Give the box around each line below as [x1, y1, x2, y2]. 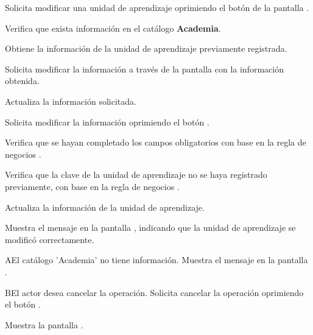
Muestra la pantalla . [5, 318, 83, 331]
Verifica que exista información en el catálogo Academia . [5, 21, 221, 34]
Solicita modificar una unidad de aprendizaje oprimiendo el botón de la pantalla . [5, 1, 309, 13]
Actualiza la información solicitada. [5, 94, 136, 107]
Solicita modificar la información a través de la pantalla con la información [5, 62, 284, 75]
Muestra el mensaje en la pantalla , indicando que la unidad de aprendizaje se [5, 221, 296, 234]
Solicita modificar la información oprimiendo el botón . [5, 115, 209, 128]
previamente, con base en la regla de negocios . [5, 180, 180, 192]
